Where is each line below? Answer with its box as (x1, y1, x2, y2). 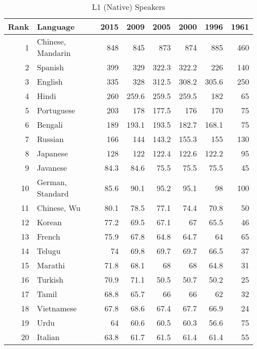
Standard (37, 188, 69, 199)
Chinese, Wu (37, 202, 81, 213)
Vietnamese (37, 302, 77, 314)
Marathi (37, 259, 65, 271)
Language (37, 21, 75, 32)
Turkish (37, 274, 64, 285)
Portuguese (37, 104, 75, 116)
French (37, 231, 60, 242)
